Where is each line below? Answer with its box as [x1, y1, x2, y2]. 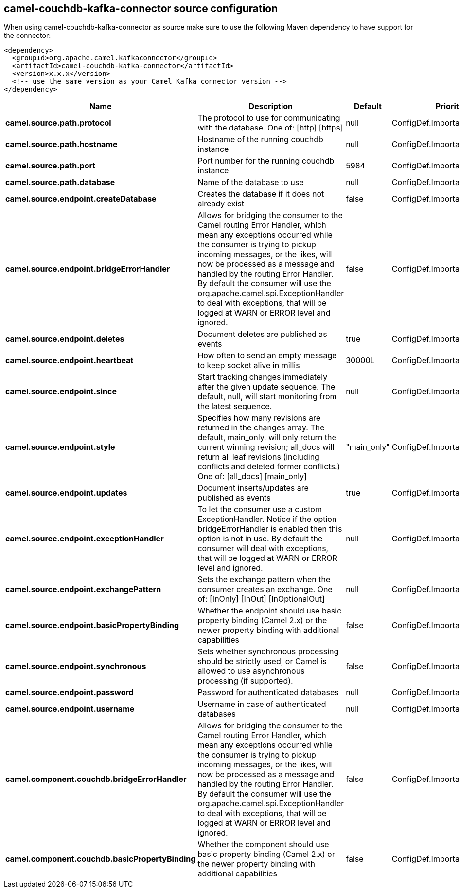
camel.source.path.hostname [5, 139, 118, 149]
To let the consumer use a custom [197, 504, 322, 515]
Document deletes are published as [197, 329, 327, 339]
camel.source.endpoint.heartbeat [5, 355, 134, 366]
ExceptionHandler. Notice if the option [197, 514, 337, 524]
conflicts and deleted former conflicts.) [197, 462, 340, 472]
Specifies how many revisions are [197, 413, 320, 423]
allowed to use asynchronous [197, 666, 305, 676]
